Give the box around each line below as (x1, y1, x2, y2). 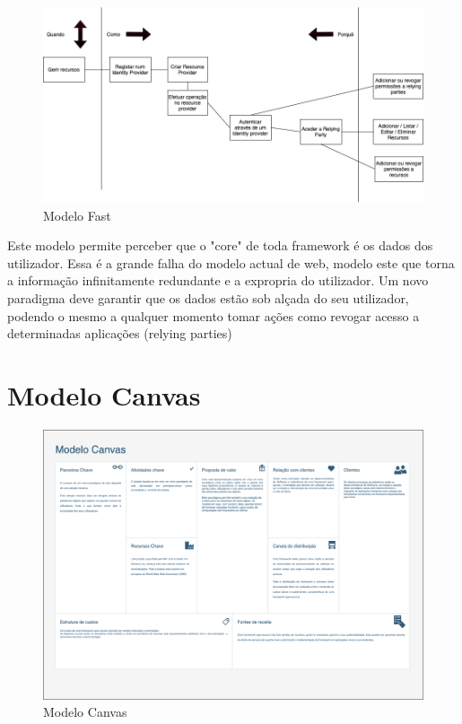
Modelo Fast (43, 205, 111, 224)
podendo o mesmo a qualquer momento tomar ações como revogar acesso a (7, 306, 420, 325)
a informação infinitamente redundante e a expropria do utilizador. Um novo (7, 271, 429, 290)
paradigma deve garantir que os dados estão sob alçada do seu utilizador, (7, 288, 409, 307)
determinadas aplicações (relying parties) (7, 324, 232, 343)
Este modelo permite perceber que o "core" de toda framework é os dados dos (7, 236, 433, 255)
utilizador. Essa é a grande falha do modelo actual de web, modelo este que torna (7, 253, 455, 272)
